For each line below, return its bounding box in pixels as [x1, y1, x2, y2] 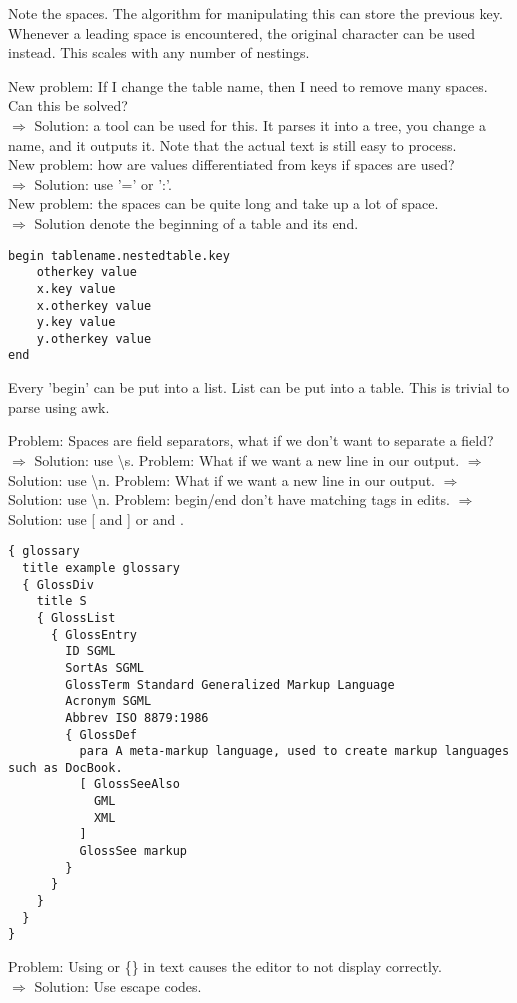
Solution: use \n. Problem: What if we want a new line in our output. [8, 469, 435, 490]
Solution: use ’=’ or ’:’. [34, 173, 172, 194]
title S [36, 594, 87, 609]
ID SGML [65, 644, 116, 659]
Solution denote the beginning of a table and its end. [34, 212, 359, 233]
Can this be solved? [8, 95, 128, 116]
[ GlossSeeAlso [79, 777, 180, 792]
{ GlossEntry [50, 627, 137, 642]
